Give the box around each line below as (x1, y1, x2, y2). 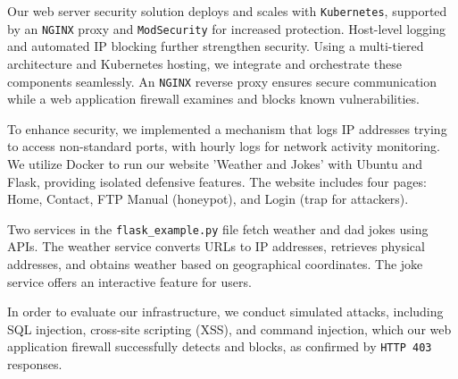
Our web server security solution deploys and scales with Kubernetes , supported (7, 2, 447, 20)
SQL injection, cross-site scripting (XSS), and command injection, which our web (7, 319, 452, 338)
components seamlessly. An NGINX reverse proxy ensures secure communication (7, 72, 437, 90)
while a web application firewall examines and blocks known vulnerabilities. (7, 89, 420, 108)
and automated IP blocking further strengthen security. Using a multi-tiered (7, 37, 424, 55)
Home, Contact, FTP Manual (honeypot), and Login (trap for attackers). (7, 189, 409, 208)
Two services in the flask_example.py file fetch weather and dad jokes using (7, 219, 429, 238)
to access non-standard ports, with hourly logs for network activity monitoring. (7, 137, 440, 156)
